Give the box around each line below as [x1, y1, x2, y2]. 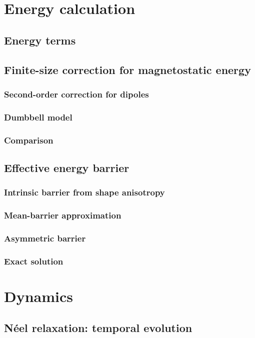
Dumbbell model [4, 110, 72, 123]
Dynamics [4, 285, 73, 306]
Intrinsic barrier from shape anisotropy [4, 186, 165, 198]
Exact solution [4, 254, 63, 267]
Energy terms [4, 32, 76, 47]
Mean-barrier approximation [4, 209, 121, 221]
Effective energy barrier [4, 159, 129, 175]
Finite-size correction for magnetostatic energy [4, 61, 251, 77]
